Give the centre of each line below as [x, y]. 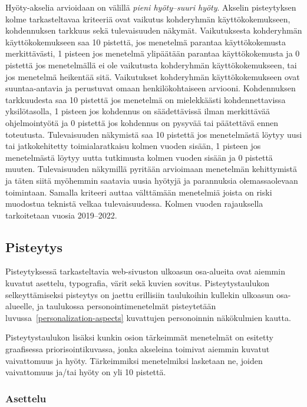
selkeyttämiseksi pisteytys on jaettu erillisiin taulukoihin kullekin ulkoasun [140, 294]
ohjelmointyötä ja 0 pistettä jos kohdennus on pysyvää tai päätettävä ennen [142, 122]
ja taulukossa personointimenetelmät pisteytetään [126, 306]
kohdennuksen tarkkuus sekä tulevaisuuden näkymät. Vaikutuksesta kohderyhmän [154, 30]
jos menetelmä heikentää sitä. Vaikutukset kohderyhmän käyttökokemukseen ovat [153, 76]
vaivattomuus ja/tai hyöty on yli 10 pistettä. [86, 372]
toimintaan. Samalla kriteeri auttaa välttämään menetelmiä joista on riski [139, 192]
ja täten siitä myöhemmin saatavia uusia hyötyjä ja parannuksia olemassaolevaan [152, 180]
